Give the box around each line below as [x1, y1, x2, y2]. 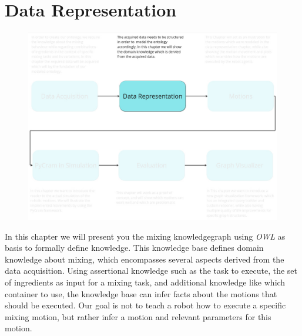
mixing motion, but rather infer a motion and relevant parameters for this [5, 310, 271, 322]
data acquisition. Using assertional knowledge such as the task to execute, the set [5, 264, 297, 277]
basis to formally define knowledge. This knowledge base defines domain [5, 241, 264, 254]
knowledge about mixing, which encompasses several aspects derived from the [5, 253, 284, 265]
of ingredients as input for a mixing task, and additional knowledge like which [5, 275, 286, 288]
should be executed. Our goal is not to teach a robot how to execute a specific [5, 299, 286, 311]
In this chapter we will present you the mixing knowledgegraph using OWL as [5, 230, 286, 242]
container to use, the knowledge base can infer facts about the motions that [5, 287, 277, 300]
